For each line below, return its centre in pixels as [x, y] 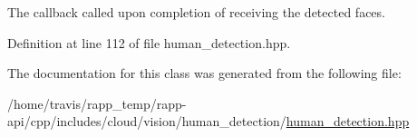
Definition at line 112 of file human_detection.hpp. [149, 42]
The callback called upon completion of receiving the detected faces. [196, 12]
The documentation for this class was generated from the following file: [204, 73]
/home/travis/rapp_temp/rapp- [97, 103]
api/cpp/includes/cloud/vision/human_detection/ [147, 121]
